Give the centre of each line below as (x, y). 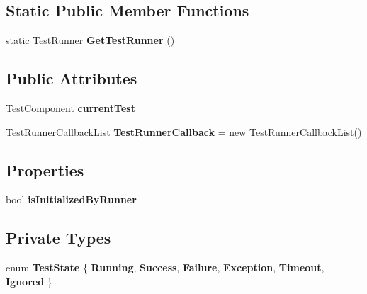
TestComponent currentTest (70, 108)
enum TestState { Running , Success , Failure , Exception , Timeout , (165, 267)
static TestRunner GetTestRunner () (90, 40)
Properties (45, 170)
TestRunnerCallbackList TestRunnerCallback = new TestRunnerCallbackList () (184, 131)
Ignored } (29, 281)
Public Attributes (72, 78)
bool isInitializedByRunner (71, 199)
